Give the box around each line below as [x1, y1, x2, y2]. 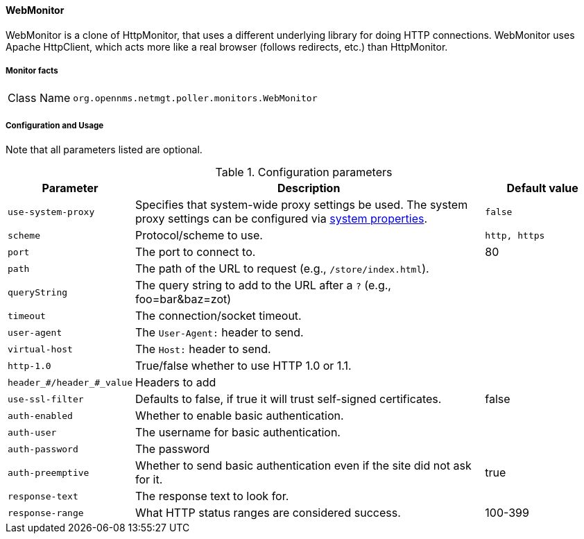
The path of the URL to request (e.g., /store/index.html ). [135, 262, 429, 276]
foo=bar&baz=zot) [135, 292, 232, 307]
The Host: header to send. [135, 342, 271, 357]
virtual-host [8, 343, 73, 354]
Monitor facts [6, 66, 58, 76]
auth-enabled [8, 410, 73, 421]
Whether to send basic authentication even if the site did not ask [135, 459, 472, 473]
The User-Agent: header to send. [135, 325, 304, 340]
